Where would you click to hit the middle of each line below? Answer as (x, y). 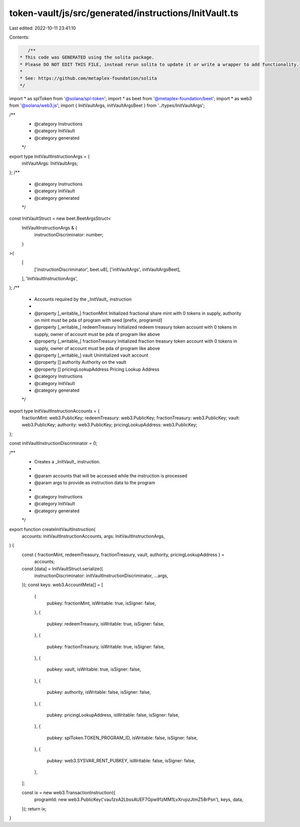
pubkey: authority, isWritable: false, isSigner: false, (99, 692)
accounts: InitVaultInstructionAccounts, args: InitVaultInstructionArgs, (93, 536)
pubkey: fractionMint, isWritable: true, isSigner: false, (101, 603)
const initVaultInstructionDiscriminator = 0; (53, 443)
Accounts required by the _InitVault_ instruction (83, 299)
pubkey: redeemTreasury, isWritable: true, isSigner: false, (106, 624)
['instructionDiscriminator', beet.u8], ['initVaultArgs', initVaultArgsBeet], (107, 269)
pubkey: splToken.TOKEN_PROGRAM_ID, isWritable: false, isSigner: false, (122, 738)
